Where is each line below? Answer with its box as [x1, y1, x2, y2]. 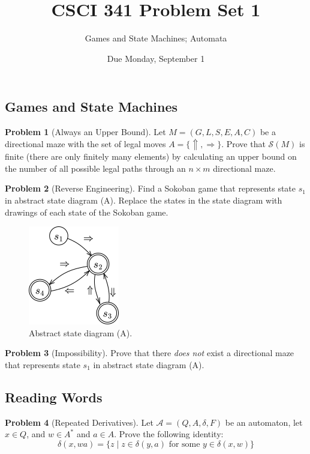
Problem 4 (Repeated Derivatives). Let [5, 416, 154, 428]
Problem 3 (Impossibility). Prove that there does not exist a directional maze [5, 347, 294, 359]
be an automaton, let [225, 416, 303, 428]
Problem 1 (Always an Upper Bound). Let [5, 126, 166, 138]
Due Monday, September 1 [107, 52, 205, 64]
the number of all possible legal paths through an [5, 162, 186, 174]
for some [168, 440, 200, 449]
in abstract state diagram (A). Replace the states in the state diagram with [5, 194, 282, 206]
